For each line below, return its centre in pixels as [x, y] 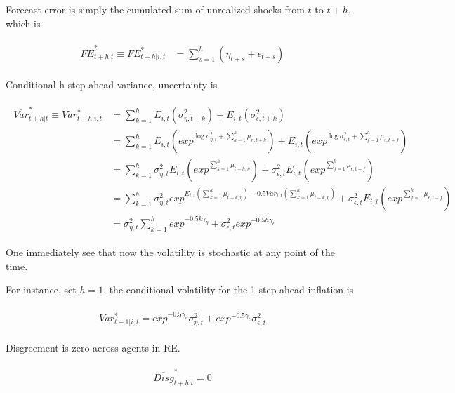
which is [23, 23]
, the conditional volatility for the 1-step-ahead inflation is [229, 289]
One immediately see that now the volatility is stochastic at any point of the [170, 252]
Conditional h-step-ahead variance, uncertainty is [112, 84]
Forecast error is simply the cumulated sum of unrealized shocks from [155, 9]
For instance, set [41, 289]
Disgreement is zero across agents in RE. [93, 347]
